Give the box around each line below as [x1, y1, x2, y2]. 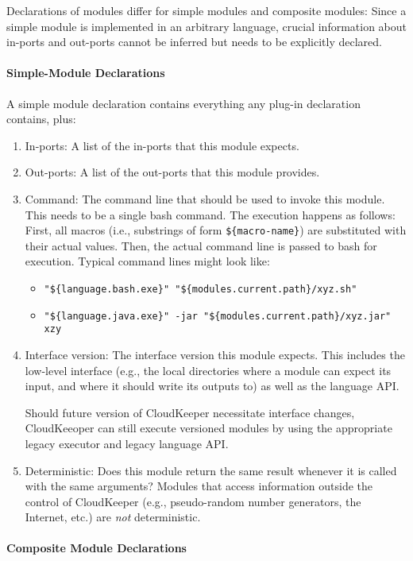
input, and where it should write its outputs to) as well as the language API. [25, 377, 399, 394]
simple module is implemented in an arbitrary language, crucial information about [6, 17, 407, 34]
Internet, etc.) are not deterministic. [25, 509, 201, 525]
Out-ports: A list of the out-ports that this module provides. [25, 164, 320, 180]
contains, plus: [6, 110, 76, 127]
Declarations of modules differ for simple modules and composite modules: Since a [6, 2, 407, 18]
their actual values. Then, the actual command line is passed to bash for [25, 237, 377, 253]
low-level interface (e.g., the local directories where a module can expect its [25, 362, 392, 378]
